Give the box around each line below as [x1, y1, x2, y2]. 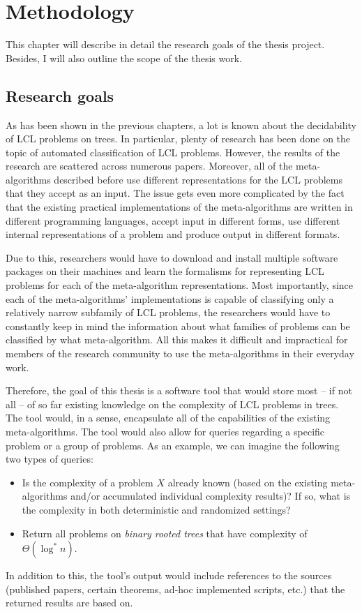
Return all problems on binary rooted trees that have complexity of [22, 525, 308, 540]
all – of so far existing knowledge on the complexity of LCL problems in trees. [6, 396, 339, 411]
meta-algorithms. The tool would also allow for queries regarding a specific [6, 424, 325, 438]
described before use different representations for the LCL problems [54, 172, 342, 186]
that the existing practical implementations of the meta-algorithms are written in [6, 200, 353, 214]
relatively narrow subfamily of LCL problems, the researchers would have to [6, 305, 331, 320]
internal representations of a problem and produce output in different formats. [6, 227, 340, 241]
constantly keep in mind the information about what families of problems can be [6, 318, 350, 333]
